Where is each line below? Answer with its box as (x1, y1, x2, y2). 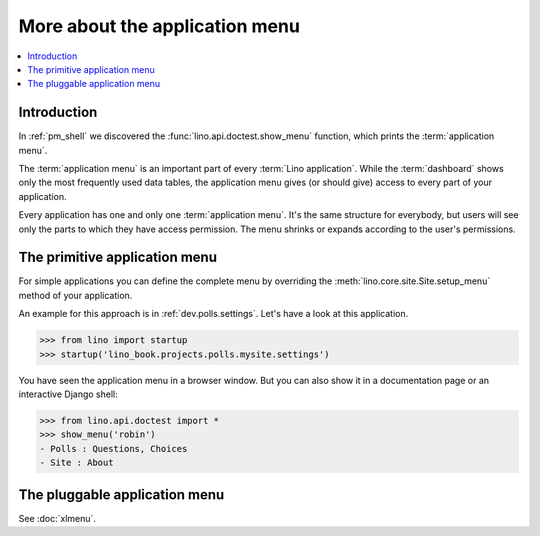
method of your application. (18, 289, 133, 301)
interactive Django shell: (18, 388, 119, 400)
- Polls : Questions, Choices (39, 443, 188, 454)
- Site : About (39, 457, 114, 469)
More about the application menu (18, 15, 300, 37)
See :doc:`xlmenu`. (18, 512, 97, 524)
